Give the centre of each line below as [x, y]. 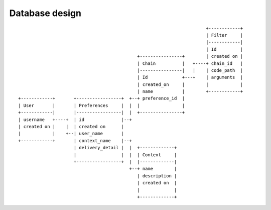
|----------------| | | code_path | [190, 70]
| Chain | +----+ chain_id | [190, 63]
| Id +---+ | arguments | [190, 77]
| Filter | [225, 35]
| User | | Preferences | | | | [102, 105]
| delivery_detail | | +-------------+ [125, 148]
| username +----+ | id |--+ [75, 120]
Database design [45, 13]
